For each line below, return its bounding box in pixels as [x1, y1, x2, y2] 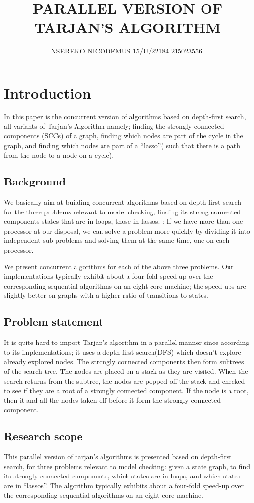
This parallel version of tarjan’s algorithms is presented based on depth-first [4, 451, 232, 462]
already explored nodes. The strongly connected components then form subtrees [4, 356, 244, 367]
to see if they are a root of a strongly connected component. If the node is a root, [4, 385, 249, 396]
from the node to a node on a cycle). [4, 150, 114, 160]
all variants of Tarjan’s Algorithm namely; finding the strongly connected [4, 121, 224, 131]
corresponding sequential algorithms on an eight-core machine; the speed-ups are [4, 280, 246, 291]
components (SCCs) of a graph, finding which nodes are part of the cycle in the [4, 131, 243, 141]
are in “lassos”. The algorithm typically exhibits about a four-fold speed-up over [4, 480, 244, 490]
